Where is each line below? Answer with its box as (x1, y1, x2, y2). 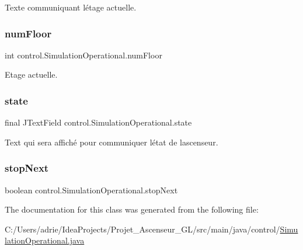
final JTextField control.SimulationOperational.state (5, 116, 192, 129)
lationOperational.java (5, 234, 85, 246)
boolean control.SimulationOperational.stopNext (5, 183, 178, 196)
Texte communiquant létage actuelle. (5, 1, 137, 13)
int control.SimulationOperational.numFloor (5, 48, 162, 61)
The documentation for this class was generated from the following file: (5, 203, 259, 216)
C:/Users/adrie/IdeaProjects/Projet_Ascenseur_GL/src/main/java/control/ (5, 223, 280, 235)
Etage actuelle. (5, 68, 58, 81)
